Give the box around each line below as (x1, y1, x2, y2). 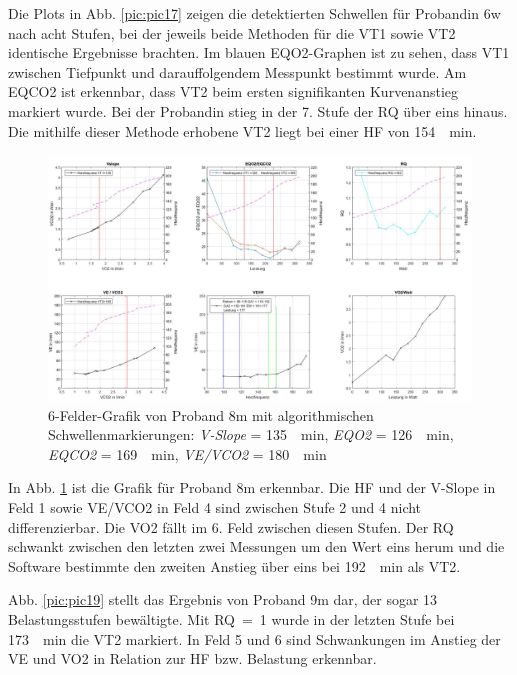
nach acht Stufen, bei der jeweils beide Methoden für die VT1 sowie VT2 (8, 22, 456, 43)
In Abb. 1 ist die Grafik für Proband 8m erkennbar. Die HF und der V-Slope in (8, 477, 496, 498)
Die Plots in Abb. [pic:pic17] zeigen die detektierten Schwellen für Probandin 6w (8, 3, 501, 23)
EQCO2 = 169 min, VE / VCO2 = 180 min (48, 443, 327, 464)
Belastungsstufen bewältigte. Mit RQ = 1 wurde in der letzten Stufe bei (8, 609, 455, 630)
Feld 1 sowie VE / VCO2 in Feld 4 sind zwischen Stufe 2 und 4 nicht (8, 497, 422, 518)
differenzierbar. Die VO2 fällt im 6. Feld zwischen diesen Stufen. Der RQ (8, 516, 454, 537)
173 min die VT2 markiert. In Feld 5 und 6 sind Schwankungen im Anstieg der (8, 628, 501, 649)
